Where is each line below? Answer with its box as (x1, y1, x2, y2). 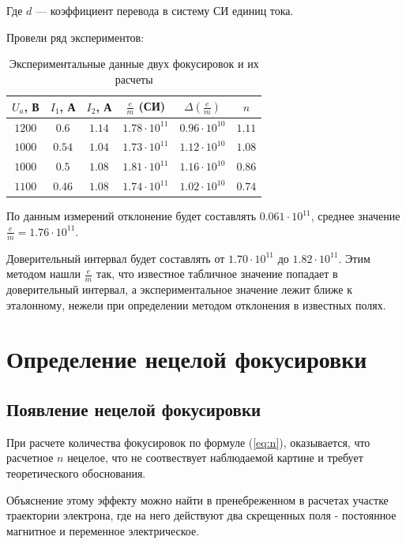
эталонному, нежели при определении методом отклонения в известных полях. (6, 296, 386, 313)
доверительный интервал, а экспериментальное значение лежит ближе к (6, 281, 352, 298)
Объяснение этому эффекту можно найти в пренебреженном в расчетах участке (6, 491, 389, 508)
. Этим (338, 249, 370, 266)
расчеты (115, 70, 153, 87)
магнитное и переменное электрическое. (6, 522, 200, 538)
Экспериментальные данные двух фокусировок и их (9, 55, 259, 72)
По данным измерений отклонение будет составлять (6, 208, 257, 224)
